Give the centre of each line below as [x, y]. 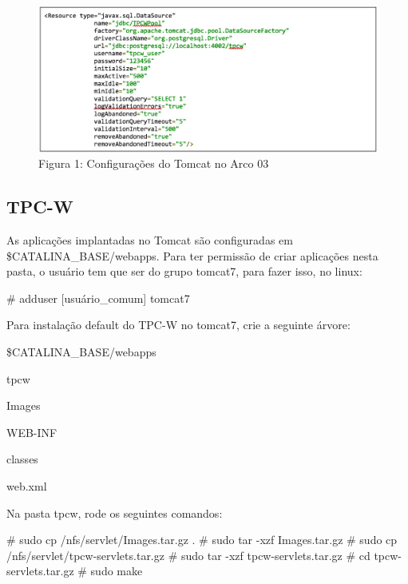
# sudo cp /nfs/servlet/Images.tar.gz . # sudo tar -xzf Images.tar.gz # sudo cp [202, 540]
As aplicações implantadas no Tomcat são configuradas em [150, 239]
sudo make [117, 571]
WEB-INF [32, 432]
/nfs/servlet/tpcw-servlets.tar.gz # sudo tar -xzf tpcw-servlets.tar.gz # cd [188, 555]
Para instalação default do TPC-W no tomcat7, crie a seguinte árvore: [178, 325]
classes [22, 459]
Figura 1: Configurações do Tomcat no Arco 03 [154, 163]
